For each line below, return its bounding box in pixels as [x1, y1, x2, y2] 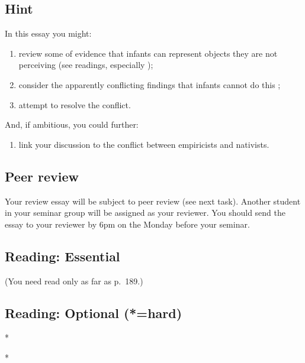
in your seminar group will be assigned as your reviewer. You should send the [5, 206, 285, 219]
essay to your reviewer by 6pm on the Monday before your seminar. [5, 218, 250, 230]
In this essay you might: [5, 27, 92, 40]
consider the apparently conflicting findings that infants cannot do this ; [18, 78, 281, 90]
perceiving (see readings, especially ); [18, 59, 153, 71]
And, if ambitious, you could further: [5, 118, 139, 131]
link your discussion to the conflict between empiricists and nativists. [18, 138, 269, 150]
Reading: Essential [5, 247, 120, 265]
